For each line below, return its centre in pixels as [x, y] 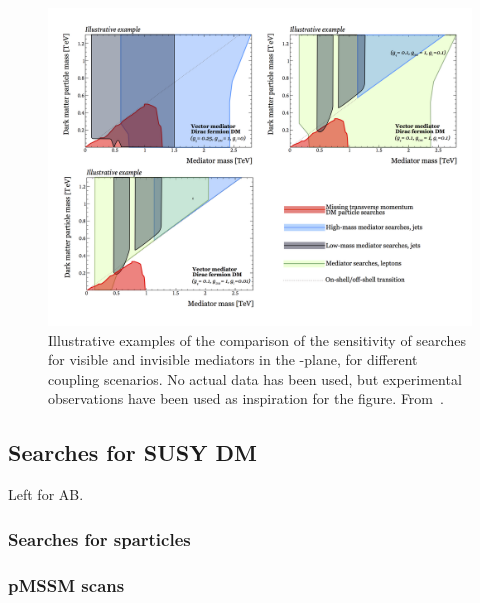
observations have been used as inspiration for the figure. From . [246, 398]
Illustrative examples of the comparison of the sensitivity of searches [257, 339]
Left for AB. [46, 494]
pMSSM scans [66, 584]
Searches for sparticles [99, 538]
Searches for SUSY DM [132, 452]
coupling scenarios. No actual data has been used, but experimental [255, 378]
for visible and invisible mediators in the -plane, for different [233, 359]
